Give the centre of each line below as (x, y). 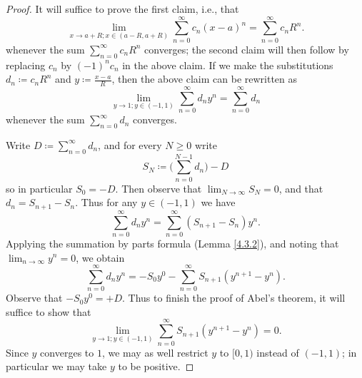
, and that (301, 188)
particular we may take (56, 366)
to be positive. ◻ (156, 366)
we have (218, 202)
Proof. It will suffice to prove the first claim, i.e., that (122, 9)
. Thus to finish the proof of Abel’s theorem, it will (234, 298)
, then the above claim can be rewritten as (205, 79)
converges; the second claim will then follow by (247, 49)
